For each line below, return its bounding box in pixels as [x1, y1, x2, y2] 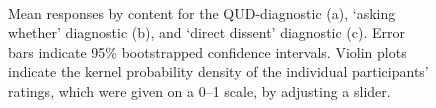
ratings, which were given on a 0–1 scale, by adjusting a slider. [8, 80, 391, 101]
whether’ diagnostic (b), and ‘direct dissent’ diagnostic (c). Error [8, 22, 406, 43]
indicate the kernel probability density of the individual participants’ [8, 61, 429, 82]
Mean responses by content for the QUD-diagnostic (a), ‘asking [8, 2, 396, 23]
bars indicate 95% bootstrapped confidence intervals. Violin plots [8, 41, 407, 62]
